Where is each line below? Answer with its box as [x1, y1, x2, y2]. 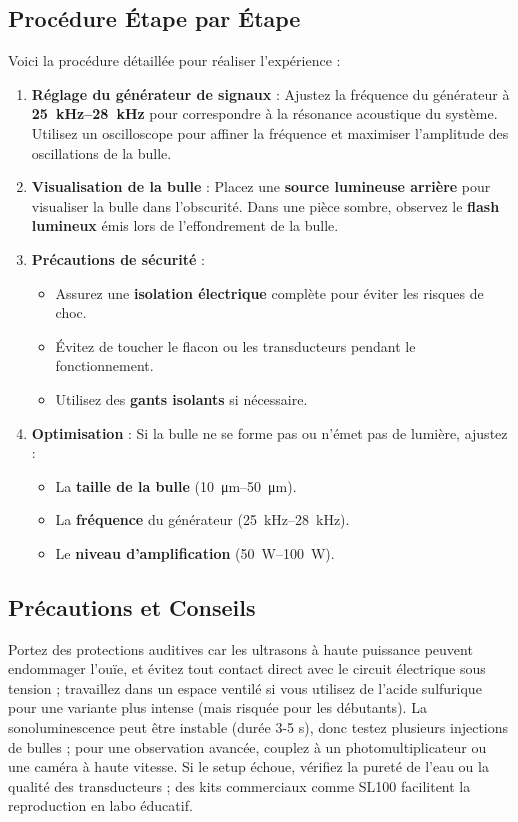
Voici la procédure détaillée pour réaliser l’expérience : [8, 50, 341, 71]
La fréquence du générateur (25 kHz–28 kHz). [55, 509, 350, 530]
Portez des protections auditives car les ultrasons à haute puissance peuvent [8, 638, 473, 659]
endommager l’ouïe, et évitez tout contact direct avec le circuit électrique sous [8, 658, 486, 679]
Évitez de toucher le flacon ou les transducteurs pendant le [55, 335, 416, 356]
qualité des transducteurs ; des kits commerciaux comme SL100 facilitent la [8, 775, 471, 796]
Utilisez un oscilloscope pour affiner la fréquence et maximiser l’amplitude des [31, 122, 509, 143]
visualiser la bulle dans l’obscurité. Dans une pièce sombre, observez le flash [31, 195, 500, 216]
